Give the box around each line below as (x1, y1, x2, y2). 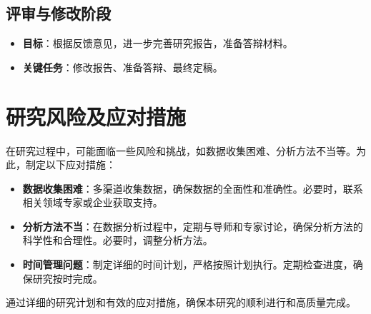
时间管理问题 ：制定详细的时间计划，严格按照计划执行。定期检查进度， (22, 257, 353, 272)
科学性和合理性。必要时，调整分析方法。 (22, 233, 213, 248)
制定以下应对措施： (25, 157, 116, 172)
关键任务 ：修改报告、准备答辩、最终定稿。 (22, 59, 223, 74)
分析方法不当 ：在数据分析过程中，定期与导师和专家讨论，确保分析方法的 (22, 218, 363, 233)
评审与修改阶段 (6, 2, 111, 24)
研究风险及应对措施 (6, 101, 187, 131)
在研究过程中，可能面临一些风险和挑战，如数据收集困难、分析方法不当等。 (6, 143, 356, 158)
